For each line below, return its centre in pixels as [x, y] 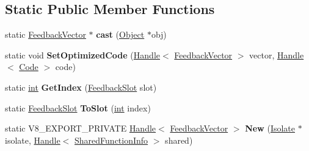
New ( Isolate [270, 128]
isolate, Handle [33, 140]
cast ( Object [120, 34]
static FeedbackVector [45, 34]
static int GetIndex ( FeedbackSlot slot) [81, 87]
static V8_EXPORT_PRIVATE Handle [81, 128]
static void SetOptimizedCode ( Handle [82, 54]
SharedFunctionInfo [111, 140]
